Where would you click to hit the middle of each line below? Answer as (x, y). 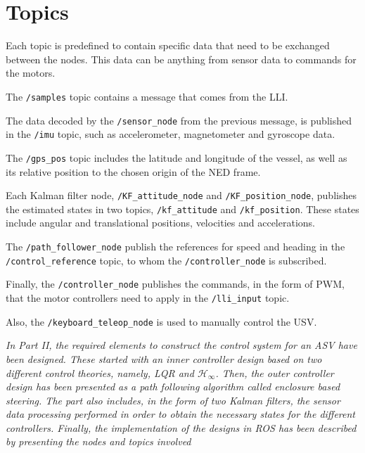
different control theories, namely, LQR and (100, 372)
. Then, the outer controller (275, 372)
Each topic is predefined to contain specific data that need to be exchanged (168, 45)
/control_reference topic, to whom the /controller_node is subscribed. (166, 260)
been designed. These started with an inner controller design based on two (164, 358)
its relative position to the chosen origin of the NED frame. (133, 171)
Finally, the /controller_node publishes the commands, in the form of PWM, (175, 284)
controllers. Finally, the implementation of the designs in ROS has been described (181, 427)
